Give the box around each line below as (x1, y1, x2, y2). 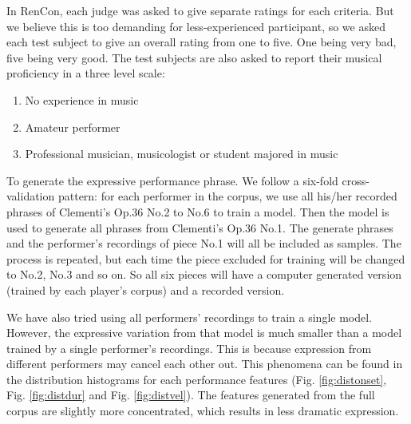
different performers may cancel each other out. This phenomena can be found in (6, 355, 403, 372)
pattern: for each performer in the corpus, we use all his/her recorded (57, 188, 397, 204)
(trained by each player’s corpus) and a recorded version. (6, 281, 285, 298)
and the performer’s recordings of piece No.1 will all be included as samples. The (6, 235, 401, 252)
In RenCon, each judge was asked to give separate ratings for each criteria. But (6, 2, 394, 18)
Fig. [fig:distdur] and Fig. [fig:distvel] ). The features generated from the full (6, 386, 375, 403)
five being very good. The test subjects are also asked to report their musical (6, 49, 382, 65)
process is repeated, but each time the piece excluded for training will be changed (6, 250, 405, 267)
